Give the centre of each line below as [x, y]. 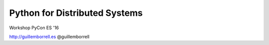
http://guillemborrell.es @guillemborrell [49, 37]
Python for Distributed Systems [76, 13]
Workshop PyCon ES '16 [34, 28]
